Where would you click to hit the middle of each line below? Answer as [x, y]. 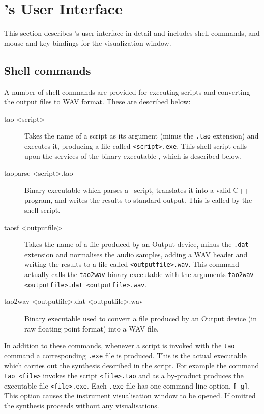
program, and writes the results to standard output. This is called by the [138, 200]
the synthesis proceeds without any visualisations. [82, 405]
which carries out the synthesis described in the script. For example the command [132, 365]
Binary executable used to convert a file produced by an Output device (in [141, 318]
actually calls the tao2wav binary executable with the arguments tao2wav [139, 274]
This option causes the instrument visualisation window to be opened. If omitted [130, 395]
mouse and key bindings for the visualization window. [88, 43]
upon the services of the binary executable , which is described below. [133, 156]
